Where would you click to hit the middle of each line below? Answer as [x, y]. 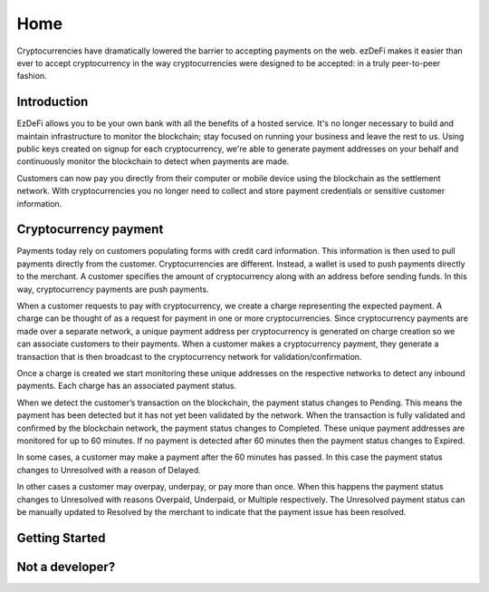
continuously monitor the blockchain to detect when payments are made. [153, 161]
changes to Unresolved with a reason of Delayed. [109, 470]
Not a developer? [66, 567]
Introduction [53, 102]
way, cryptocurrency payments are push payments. [113, 289]
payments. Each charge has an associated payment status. [127, 386]
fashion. [32, 76]
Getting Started [61, 538]
